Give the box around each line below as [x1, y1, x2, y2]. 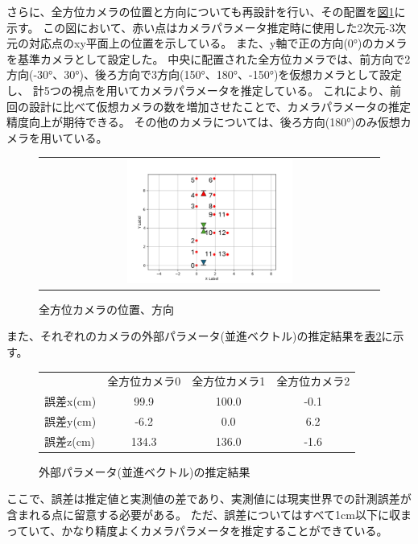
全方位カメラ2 [276, 373, 350, 389]
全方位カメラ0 [107, 373, 181, 389]
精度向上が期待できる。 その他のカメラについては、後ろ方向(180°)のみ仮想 [6, 113, 400, 130]
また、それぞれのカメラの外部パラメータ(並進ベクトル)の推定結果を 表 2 [6, 328, 382, 344]
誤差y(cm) [44, 412, 97, 429]
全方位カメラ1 [192, 373, 266, 389]
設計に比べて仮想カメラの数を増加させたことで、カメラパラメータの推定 [28, 97, 411, 114]
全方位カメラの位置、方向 [39, 300, 174, 317]
